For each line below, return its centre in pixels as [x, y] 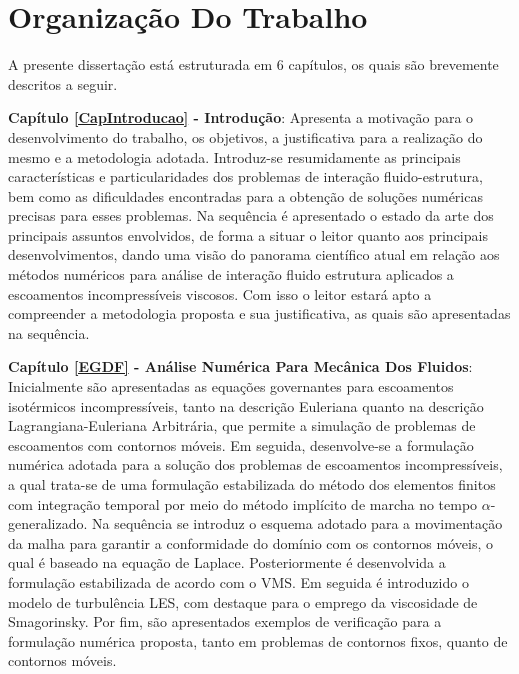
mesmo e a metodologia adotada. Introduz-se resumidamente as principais [234, 156]
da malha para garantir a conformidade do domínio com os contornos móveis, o [250, 542]
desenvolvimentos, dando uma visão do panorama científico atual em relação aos [254, 254]
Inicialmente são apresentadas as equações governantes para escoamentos [231, 386]
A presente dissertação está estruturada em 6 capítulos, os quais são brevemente [253, 64]
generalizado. [48, 523]
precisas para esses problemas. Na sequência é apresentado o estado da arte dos [251, 215]
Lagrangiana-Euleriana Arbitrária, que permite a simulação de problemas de [242, 425]
